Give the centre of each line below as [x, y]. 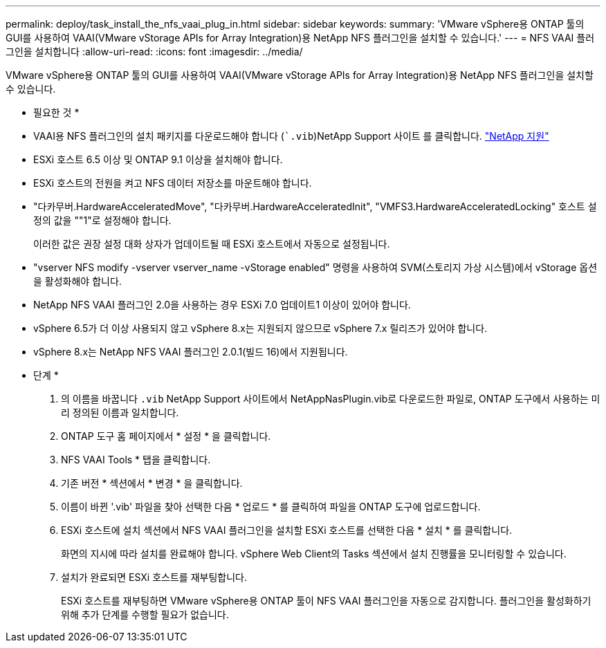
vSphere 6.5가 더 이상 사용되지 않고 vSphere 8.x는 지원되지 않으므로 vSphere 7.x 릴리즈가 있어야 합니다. [260, 328]
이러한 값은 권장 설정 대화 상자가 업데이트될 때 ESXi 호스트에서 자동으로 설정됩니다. [212, 244]
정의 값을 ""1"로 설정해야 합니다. [102, 220]
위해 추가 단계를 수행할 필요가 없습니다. [145, 614]
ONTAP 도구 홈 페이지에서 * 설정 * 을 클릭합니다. [166, 436]
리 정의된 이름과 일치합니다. [120, 413]
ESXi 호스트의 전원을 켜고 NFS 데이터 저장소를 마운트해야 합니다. [173, 183]
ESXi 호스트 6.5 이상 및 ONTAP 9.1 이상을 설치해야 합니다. [158, 159]
